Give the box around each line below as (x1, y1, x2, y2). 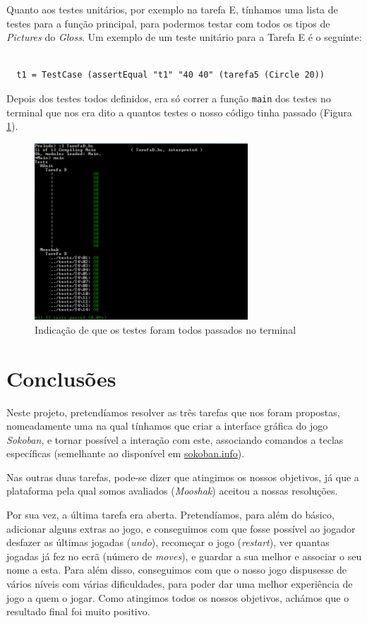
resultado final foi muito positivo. (6, 604, 150, 619)
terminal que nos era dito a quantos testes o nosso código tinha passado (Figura (6, 104, 352, 119)
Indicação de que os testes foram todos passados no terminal (35, 322, 296, 337)
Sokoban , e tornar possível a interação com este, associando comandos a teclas (6, 432, 344, 447)
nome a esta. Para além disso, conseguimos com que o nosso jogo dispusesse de (6, 562, 347, 577)
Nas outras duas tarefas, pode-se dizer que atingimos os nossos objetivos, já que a (6, 469, 359, 484)
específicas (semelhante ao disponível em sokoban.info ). (6, 446, 245, 461)
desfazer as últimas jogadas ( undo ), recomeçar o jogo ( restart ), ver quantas (6, 535, 330, 550)
